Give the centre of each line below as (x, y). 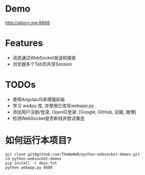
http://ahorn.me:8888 (28, 23)
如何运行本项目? (38, 140)
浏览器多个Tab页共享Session (42, 64)
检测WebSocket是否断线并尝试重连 (49, 118)
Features (24, 43)
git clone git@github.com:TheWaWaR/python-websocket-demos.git (73, 154)
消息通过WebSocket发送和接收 (44, 57)
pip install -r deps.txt (31, 163)
